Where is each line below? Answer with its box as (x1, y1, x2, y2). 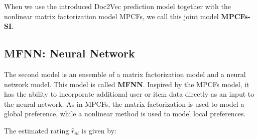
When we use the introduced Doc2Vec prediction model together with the (4, 1, 231, 11)
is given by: (81, 125, 116, 135)
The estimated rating (4, 125, 69, 135)
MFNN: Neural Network (4, 45, 135, 61)
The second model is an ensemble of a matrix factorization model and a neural (4, 68, 246, 79)
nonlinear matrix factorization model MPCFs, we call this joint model (4, 11, 219, 21)
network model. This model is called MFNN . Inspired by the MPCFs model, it (4, 79, 249, 89)
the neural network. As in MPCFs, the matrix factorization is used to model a (4, 98, 244, 109)
